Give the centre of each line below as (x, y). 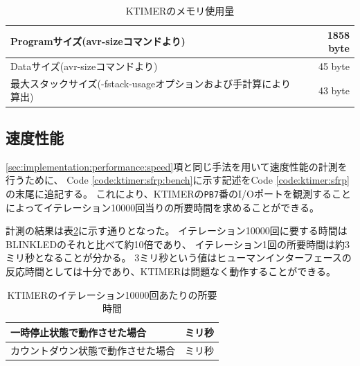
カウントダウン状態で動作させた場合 (93, 350)
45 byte (334, 66)
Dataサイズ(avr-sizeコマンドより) (84, 66)
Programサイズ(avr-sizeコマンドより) (98, 41)
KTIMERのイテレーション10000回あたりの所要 (112, 294)
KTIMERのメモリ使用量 (180, 10)
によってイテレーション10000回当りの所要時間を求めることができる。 (163, 207)
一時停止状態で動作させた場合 (78, 332)
